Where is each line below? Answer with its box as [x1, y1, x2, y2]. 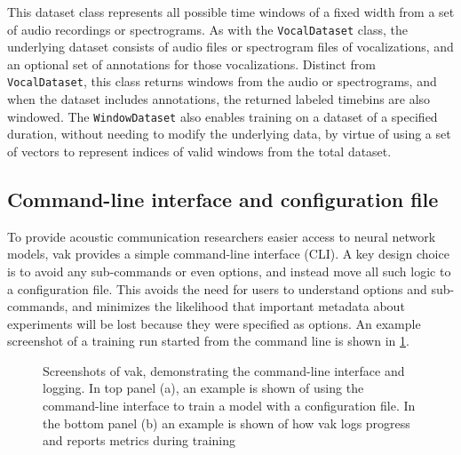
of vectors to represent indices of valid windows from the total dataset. [7, 141, 392, 160]
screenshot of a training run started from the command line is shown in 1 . [7, 331, 409, 350]
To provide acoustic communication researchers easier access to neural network [7, 227, 436, 245]
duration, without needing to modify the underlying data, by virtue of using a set [7, 124, 451, 143]
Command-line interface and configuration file [7, 185, 439, 212]
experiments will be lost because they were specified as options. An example [7, 314, 421, 332]
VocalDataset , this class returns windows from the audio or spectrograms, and [7, 72, 437, 91]
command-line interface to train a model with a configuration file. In [43, 396, 416, 415]
